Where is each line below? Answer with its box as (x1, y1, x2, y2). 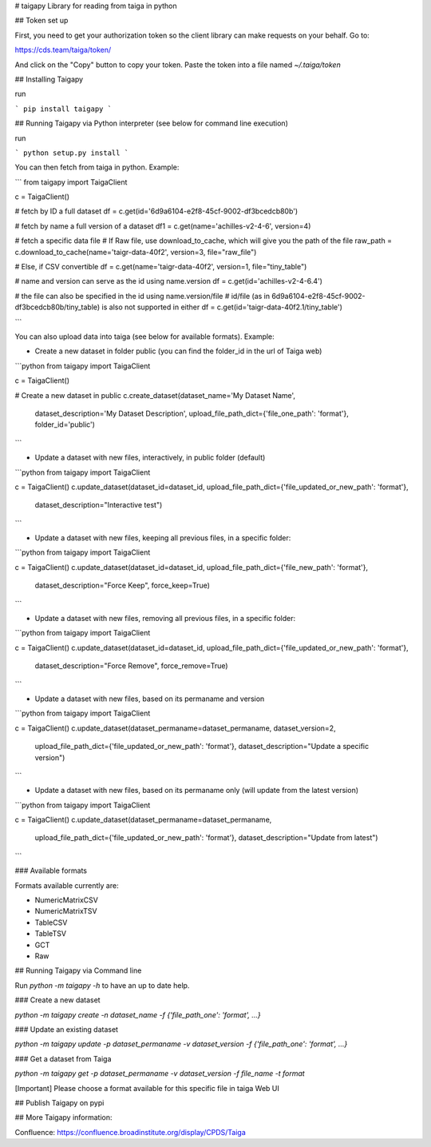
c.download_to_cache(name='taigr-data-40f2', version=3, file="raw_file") (14, 247, 257, 257)
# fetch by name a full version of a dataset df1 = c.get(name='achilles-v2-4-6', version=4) (14, 221, 311, 231)
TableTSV (34, 929, 67, 938)
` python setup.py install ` (14, 148, 129, 157)
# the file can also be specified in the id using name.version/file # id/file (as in (14, 291, 271, 301)
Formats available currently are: (14, 880, 119, 890)
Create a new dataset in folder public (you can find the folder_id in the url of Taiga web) (34, 346, 322, 356)
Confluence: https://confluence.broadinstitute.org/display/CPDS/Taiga (14, 1127, 247, 1137)
